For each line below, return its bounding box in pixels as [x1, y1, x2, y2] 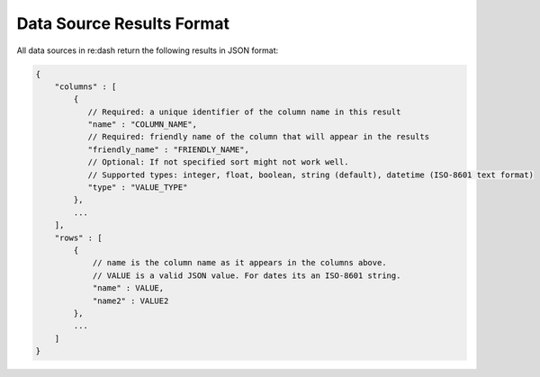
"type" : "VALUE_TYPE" [87, 183, 188, 193]
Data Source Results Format [16, 13, 229, 33]
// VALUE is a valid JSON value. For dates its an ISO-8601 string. [92, 270, 401, 281]
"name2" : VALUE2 [92, 295, 169, 306]
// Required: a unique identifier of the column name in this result [87, 106, 401, 117]
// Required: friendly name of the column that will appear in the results [87, 131, 430, 142]
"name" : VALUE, [92, 283, 165, 293]
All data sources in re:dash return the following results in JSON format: [16, 45, 279, 56]
